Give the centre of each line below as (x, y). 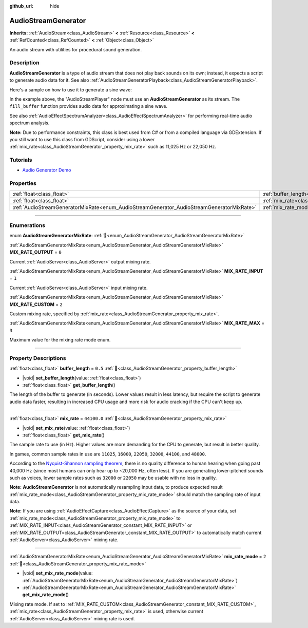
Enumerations (27, 225)
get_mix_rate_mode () (46, 595)
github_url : (21, 6)
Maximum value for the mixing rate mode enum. (60, 340)
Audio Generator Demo (47, 170)
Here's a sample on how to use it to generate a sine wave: (71, 89)
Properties (23, 183)
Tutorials (21, 160)
